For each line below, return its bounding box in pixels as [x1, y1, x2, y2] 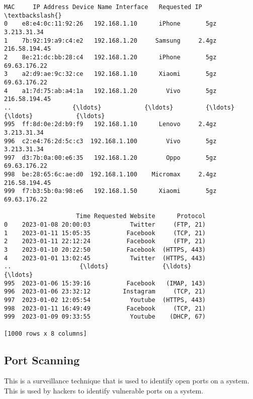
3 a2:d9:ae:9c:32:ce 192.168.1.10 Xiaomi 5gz [4, 70, 217, 78]
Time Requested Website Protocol [76, 213, 206, 220]
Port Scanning [4, 352, 80, 367]
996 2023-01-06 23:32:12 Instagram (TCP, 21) [4, 288, 206, 295]
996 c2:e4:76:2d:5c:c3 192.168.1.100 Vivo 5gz [4, 137, 217, 145]
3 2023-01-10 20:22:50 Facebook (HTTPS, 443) [4, 246, 206, 254]
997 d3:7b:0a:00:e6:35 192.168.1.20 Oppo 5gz [4, 154, 217, 161]
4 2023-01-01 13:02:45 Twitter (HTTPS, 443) [4, 254, 206, 262]
